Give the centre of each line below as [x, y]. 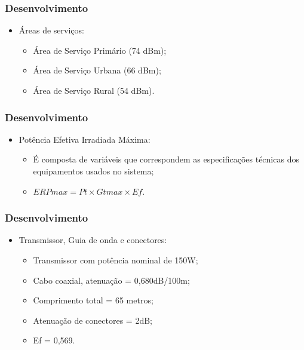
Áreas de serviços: [51, 30]
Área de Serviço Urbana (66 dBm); [97, 70]
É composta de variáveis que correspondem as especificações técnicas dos [166, 159]
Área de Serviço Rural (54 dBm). [94, 90]
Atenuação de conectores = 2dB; [93, 320]
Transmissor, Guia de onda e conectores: [93, 240]
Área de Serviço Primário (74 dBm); [100, 50]
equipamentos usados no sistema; [93, 171]
